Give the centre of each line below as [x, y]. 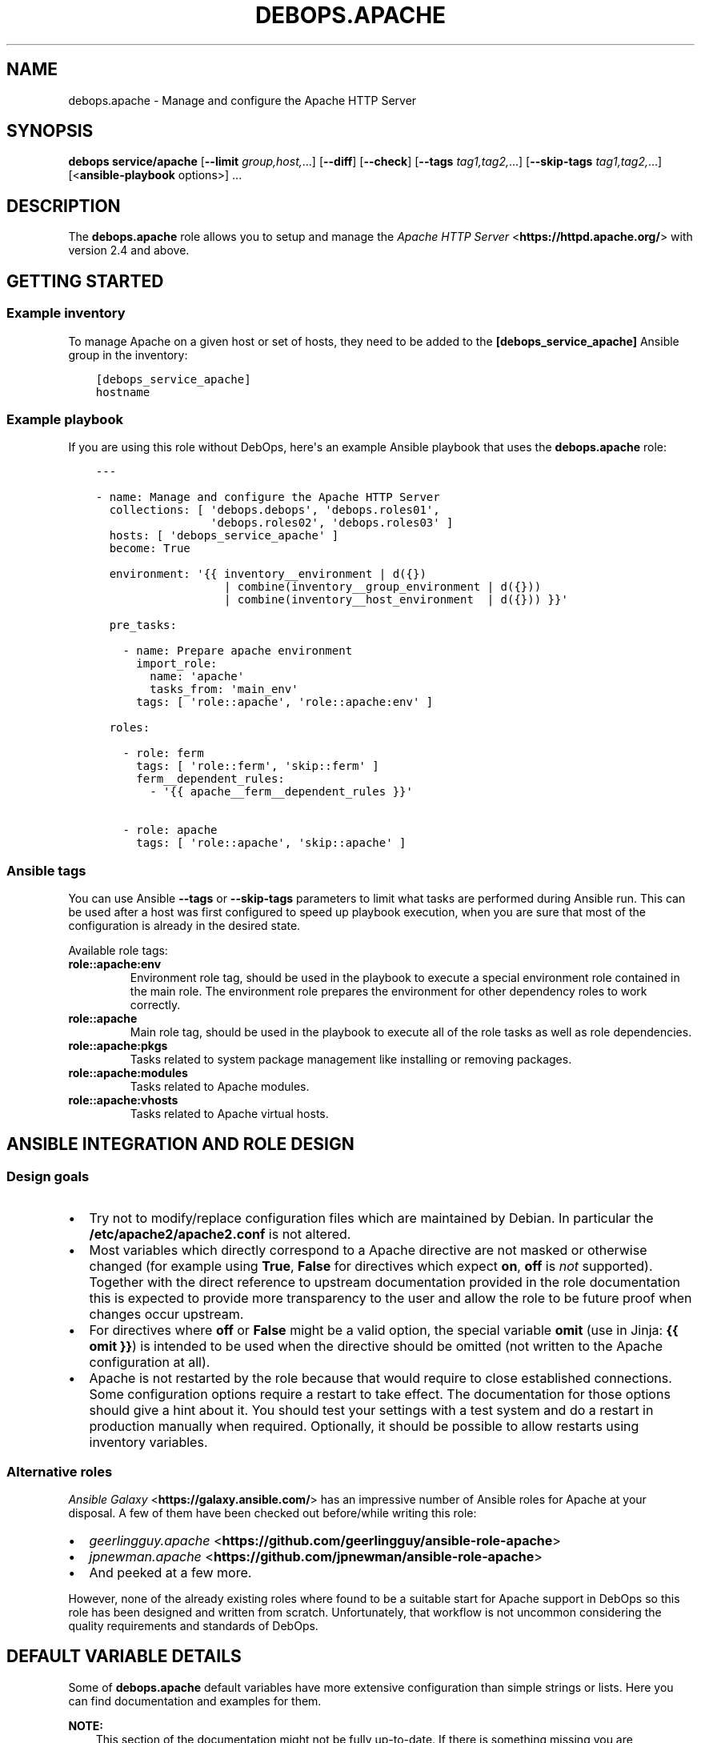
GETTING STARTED [85, 281]
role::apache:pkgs [118, 1046]
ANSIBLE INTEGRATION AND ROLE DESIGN [180, 1144]
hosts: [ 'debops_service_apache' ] [224, 536]
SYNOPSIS [50, 131]
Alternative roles [60, 1471]
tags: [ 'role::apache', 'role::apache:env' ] [285, 702]
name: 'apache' [197, 677]
